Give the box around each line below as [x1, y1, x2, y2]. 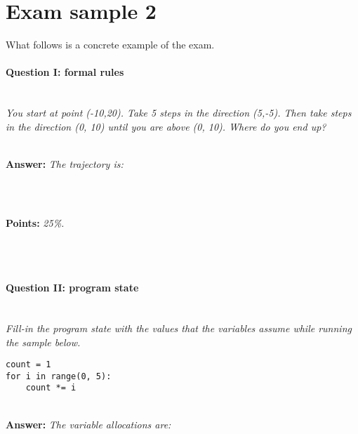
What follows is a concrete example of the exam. [6, 37, 215, 52]
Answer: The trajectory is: [6, 156, 124, 171]
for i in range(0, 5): [6, 371, 112, 381]
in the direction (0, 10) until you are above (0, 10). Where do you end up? [6, 119, 326, 133]
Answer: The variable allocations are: [6, 416, 171, 431]
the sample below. [6, 334, 81, 349]
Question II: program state [6, 280, 139, 295]
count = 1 [6, 360, 51, 370]
